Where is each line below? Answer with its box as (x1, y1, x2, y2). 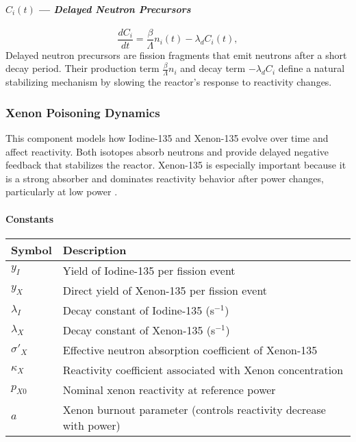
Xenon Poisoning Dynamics (5, 103, 160, 121)
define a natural (278, 61, 345, 75)
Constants (5, 211, 54, 225)
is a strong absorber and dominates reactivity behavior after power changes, (5, 171, 324, 185)
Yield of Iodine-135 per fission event (62, 262, 236, 278)
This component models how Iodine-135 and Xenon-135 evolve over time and (5, 131, 329, 145)
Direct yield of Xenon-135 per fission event (62, 282, 268, 298)
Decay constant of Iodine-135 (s (62, 302, 215, 318)
